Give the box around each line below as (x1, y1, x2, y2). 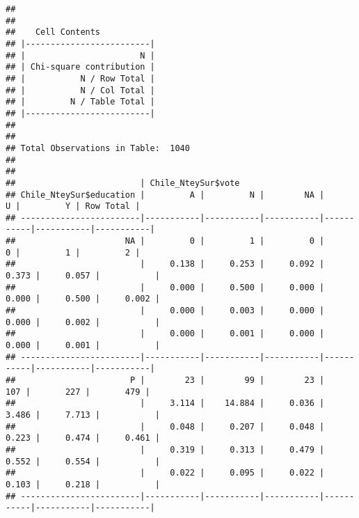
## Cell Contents (6, 27, 101, 38)
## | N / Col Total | (6, 85, 155, 95)
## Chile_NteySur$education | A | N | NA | (6, 189, 325, 200)
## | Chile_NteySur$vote (6, 178, 240, 188)
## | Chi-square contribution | (6, 62, 155, 72)
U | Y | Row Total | (6, 201, 141, 212)
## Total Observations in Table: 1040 (6, 143, 190, 153)
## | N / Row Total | (6, 73, 155, 84)
